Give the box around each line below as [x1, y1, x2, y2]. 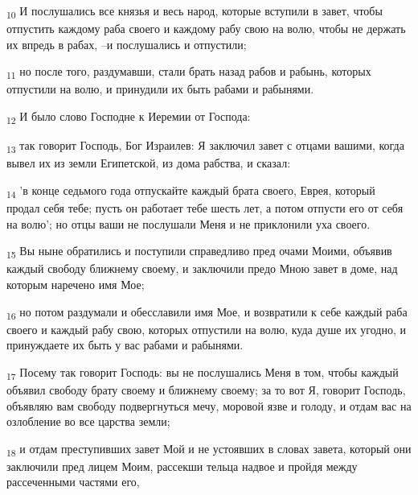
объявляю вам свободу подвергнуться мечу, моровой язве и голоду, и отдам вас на [6, 397, 412, 414]
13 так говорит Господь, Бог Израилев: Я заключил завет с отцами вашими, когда [6, 137, 404, 155]
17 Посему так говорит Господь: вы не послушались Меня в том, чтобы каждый [6, 363, 399, 382]
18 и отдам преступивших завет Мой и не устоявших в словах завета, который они [6, 439, 412, 459]
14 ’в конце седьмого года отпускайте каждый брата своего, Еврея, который [6, 181, 375, 200]
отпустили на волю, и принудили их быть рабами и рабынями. [6, 80, 314, 97]
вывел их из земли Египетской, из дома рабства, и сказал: [6, 155, 291, 171]
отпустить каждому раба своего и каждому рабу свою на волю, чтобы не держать [6, 20, 406, 37]
